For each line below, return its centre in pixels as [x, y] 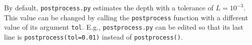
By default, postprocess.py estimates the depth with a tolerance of [109, 7]
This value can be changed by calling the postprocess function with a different [126, 17]
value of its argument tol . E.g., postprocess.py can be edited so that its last [124, 27]
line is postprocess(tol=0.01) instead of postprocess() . [93, 36]
